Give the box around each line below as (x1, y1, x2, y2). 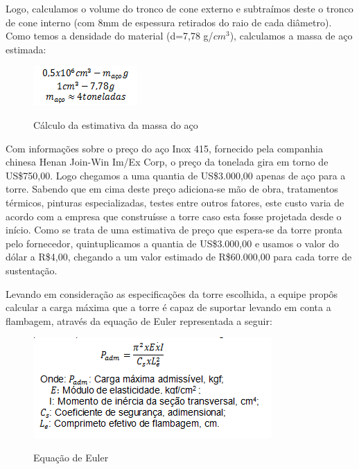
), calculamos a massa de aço (229, 28, 353, 43)
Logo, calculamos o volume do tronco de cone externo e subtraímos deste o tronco (6, 1, 353, 15)
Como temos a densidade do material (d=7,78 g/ (6, 28, 213, 43)
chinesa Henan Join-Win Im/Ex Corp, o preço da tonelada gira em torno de (6, 154, 329, 169)
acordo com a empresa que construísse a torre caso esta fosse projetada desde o (6, 209, 342, 223)
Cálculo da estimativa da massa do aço (33, 117, 198, 132)
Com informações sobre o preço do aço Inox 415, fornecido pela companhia (6, 141, 324, 155)
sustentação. (6, 263, 58, 277)
